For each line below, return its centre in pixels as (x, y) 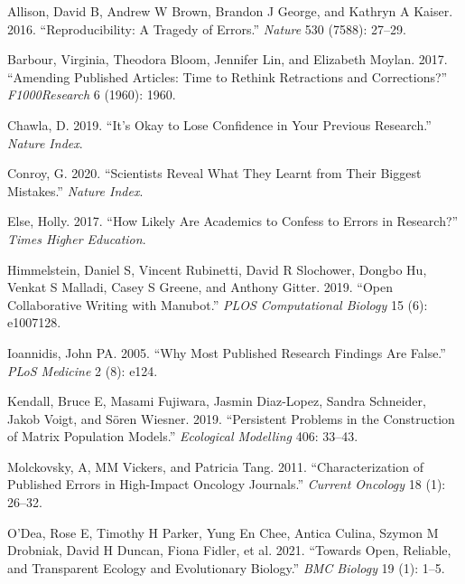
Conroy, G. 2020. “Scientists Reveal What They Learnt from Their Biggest (214, 173)
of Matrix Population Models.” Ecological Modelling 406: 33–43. (183, 436)
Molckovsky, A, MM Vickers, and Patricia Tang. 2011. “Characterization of (215, 466)
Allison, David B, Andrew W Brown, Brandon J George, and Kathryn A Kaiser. (230, 11)
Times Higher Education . (77, 238)
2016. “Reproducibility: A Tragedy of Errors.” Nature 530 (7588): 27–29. (207, 28)
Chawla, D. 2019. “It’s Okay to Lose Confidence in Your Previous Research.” (219, 124)
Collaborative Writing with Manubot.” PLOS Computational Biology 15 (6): (218, 304)
